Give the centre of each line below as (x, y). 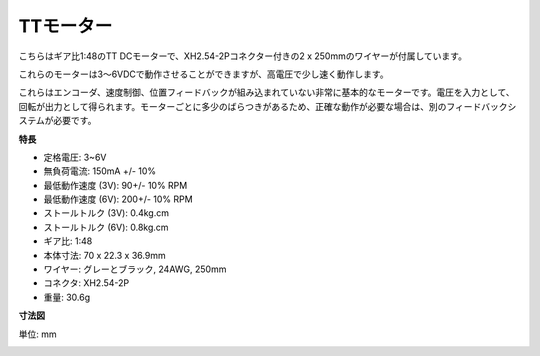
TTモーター (65, 26)
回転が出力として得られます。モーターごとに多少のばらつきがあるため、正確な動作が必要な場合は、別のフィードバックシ (267, 106)
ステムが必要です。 (57, 121)
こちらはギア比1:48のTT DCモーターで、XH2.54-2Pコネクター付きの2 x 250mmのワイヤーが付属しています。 (242, 56)
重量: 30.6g (67, 297)
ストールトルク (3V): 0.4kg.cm (106, 213)
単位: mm (37, 334)
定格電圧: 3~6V (75, 157)
